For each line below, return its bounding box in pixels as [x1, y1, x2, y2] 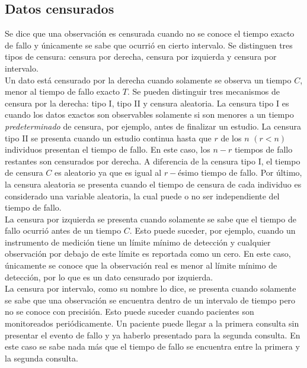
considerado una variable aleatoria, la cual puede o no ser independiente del [5, 189, 280, 202]
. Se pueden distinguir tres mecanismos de [127, 85, 280, 98]
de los [220, 131, 242, 144]
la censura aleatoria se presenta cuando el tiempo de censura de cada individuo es [5, 177, 302, 190]
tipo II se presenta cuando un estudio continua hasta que [5, 131, 212, 144]
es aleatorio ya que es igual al [55, 166, 162, 179]
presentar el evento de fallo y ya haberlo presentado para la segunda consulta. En [5, 328, 300, 341]
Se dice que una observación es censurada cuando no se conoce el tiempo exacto [5, 27, 295, 40]
